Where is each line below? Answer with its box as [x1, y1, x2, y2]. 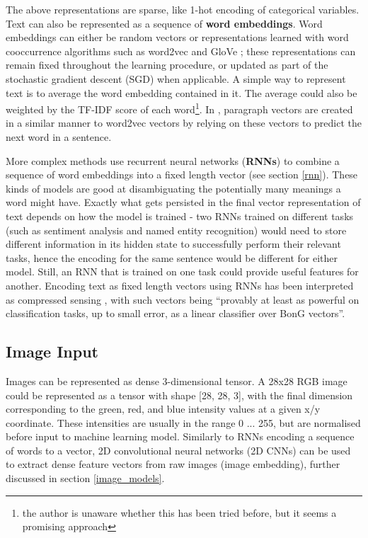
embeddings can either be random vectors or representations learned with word [6, 30, 349, 45]
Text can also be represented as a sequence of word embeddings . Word [6, 16, 323, 30]
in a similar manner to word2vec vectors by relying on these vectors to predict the [6, 115, 362, 130]
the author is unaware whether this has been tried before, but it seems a [22, 505, 337, 520]
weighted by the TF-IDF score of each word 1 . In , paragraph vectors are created [6, 100, 353, 116]
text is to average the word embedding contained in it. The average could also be [6, 85, 357, 100]
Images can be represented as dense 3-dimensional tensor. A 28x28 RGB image [6, 373, 347, 388]
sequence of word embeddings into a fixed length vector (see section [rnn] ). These [6, 167, 358, 182]
